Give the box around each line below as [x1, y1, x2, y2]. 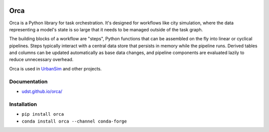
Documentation [9, 78, 48, 85]
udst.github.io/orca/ [21, 88, 62, 94]
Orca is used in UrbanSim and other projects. [9, 66, 102, 71]
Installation [9, 101, 37, 108]
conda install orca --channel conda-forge [21, 118, 127, 124]
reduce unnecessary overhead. [9, 57, 74, 63]
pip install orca [21, 112, 64, 117]
